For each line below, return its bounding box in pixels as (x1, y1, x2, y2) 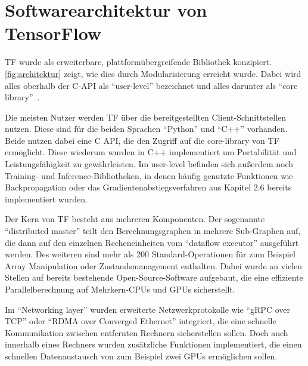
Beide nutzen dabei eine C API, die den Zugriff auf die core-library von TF (5, 134, 279, 146)
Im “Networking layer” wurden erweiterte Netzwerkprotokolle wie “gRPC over (5, 303, 290, 315)
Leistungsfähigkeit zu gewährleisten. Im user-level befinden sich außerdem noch (5, 158, 294, 170)
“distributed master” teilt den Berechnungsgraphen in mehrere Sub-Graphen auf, (5, 224, 301, 237)
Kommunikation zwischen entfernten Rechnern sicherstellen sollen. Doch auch (5, 326, 288, 339)
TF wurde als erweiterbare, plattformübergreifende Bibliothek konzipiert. (5, 56, 272, 68)
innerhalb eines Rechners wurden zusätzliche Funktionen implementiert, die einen (5, 338, 302, 350)
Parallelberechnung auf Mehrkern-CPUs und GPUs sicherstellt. (5, 283, 235, 295)
